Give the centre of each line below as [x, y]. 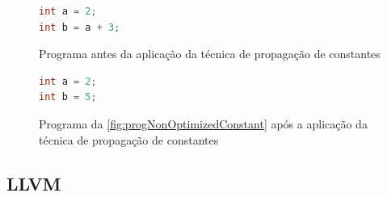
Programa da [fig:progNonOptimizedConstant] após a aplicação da [203, 123]
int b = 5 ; [68, 97]
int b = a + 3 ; [80, 27]
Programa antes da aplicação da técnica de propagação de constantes [210, 54]
